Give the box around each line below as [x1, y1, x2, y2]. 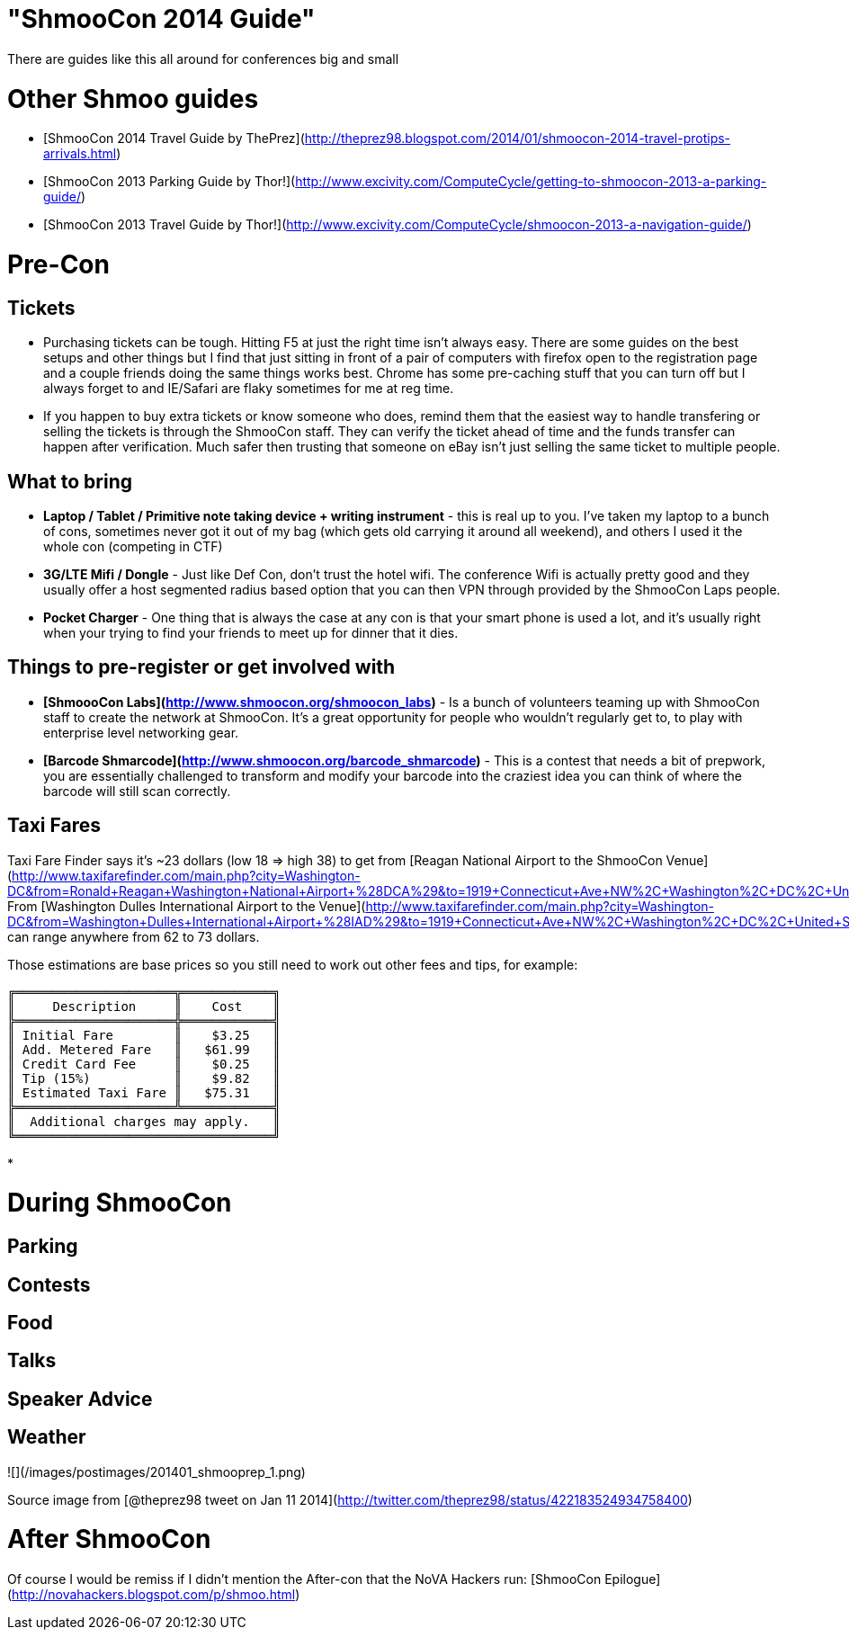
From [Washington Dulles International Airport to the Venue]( [7, 898, 366, 914]
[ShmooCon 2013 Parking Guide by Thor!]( [43, 174, 296, 190]
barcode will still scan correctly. [43, 783, 231, 799]
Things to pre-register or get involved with [7, 656, 396, 679]
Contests [7, 1273, 91, 1296]
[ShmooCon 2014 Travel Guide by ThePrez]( [43, 130, 305, 147]
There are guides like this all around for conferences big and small [7, 50, 399, 67]
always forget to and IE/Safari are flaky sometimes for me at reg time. [43, 380, 454, 397]
